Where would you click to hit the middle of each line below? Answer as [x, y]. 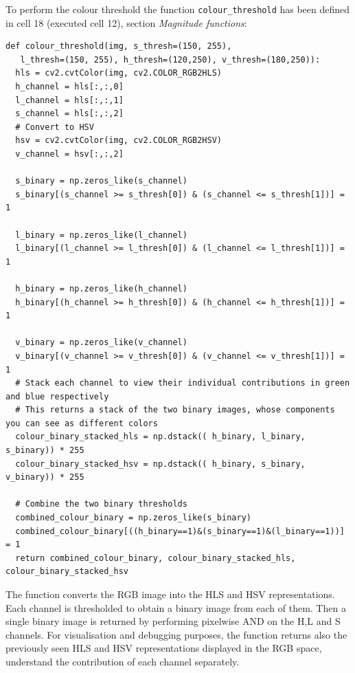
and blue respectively [57, 396]
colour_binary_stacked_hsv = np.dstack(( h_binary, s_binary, [160, 464]
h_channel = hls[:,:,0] [69, 87]
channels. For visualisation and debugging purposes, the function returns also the [176, 634]
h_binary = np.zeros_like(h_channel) [101, 288]
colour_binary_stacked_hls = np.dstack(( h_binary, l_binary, [160, 437]
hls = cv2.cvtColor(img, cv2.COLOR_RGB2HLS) [118, 73]
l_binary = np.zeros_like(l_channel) [101, 235]
